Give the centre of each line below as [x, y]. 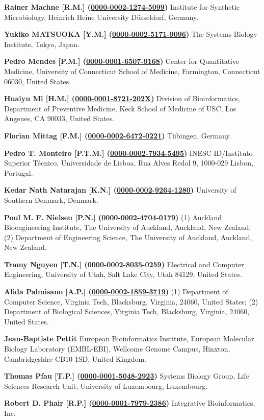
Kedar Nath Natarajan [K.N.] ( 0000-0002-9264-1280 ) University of [120, 190]
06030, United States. [38, 81]
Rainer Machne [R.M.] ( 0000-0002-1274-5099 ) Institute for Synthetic [122, 7]
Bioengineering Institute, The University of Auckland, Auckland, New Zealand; [128, 227]
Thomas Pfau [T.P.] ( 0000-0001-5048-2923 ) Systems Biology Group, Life [127, 376]
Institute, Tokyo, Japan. [42, 44]
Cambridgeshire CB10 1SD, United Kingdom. [75, 358]
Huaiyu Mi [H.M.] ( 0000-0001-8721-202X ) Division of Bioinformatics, [122, 98]
